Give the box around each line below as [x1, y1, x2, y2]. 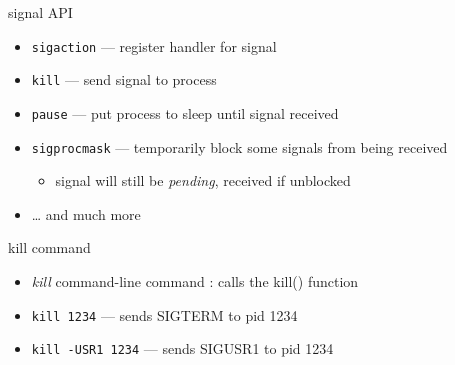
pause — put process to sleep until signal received [31, 102, 339, 123]
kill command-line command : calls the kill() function [31, 271, 359, 291]
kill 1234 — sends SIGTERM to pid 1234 [31, 304, 298, 325]
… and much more [31, 203, 141, 224]
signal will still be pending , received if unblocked [55, 170, 351, 191]
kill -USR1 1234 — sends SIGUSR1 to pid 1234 [31, 338, 334, 359]
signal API [8, 2, 73, 22]
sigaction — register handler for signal [31, 35, 277, 56]
